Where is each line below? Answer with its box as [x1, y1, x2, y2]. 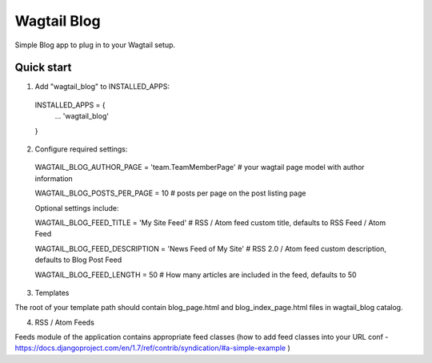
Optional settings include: [34, 203, 119, 212]
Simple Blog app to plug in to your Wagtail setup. [14, 40, 176, 50]
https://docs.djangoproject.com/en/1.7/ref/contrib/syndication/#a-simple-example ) [14, 343, 291, 353]
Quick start [14, 61, 72, 75]
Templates [34, 288, 70, 297]
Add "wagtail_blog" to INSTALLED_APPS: [34, 82, 170, 91]
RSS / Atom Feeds [34, 317, 95, 327]
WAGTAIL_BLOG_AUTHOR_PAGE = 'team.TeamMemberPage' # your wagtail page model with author [34, 163, 365, 172]
